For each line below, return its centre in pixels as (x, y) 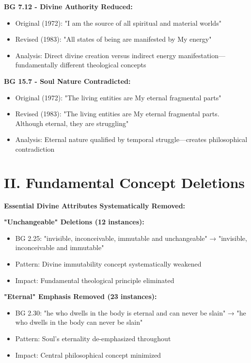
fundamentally (37, 65)
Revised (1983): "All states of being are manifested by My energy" (113, 39)
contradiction (35, 149)
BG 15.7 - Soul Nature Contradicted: (67, 81)
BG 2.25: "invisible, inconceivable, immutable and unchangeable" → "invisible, (131, 238)
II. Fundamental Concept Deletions (125, 182)
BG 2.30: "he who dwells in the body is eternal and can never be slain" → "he (131, 312)
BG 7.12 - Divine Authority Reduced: (68, 6)
